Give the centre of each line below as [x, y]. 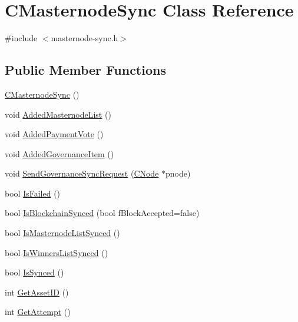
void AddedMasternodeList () [58, 114]
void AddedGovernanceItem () [59, 153]
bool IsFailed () [33, 193]
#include [21, 38]
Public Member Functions [85, 70]
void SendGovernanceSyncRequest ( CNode [82, 173]
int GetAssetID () [37, 292]
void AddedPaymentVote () [54, 134]
